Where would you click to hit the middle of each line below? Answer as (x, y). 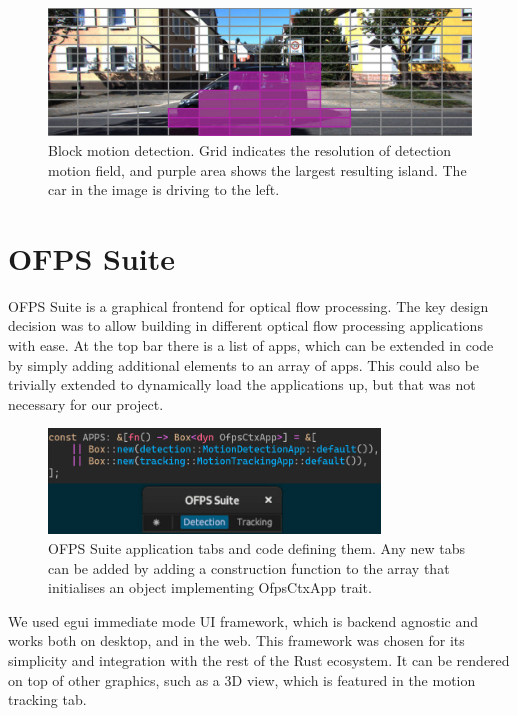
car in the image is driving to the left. (164, 189)
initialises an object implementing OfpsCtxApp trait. (210, 587)
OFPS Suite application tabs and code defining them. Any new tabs (257, 548)
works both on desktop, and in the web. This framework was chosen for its (236, 640)
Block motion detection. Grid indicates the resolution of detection (250, 149)
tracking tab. (47, 699)
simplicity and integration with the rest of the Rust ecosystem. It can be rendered (259, 660)
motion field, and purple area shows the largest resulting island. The (257, 169)
